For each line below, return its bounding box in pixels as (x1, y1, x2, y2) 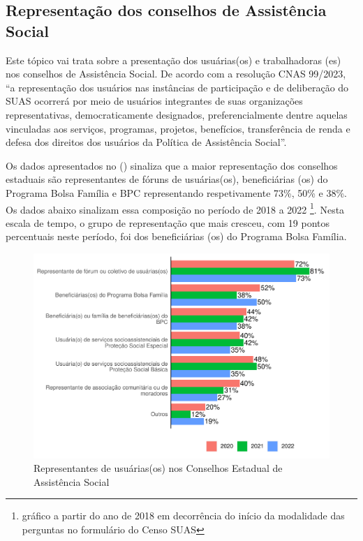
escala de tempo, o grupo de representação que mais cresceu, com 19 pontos (6, 215, 330, 230)
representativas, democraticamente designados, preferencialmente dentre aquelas (6, 107, 348, 121)
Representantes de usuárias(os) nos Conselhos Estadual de (34, 461, 283, 475)
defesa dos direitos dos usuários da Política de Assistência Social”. (6, 135, 287, 149)
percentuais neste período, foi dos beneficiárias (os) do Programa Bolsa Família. (6, 229, 347, 244)
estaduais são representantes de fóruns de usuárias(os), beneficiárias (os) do (6, 172, 328, 186)
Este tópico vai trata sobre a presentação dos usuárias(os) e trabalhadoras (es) (6, 52, 341, 67)
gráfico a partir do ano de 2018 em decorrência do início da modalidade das (22, 508, 345, 523)
